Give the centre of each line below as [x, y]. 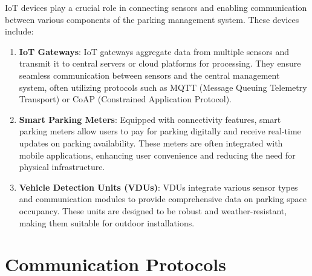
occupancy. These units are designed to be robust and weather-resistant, [153, 210]
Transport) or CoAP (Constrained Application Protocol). [125, 99]
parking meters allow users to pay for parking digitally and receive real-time [160, 131]
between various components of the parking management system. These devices [152, 19]
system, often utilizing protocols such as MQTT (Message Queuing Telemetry [163, 87]
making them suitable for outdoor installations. [107, 222]
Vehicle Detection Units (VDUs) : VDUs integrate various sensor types [158, 187]
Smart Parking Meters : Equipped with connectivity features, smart [150, 119]
